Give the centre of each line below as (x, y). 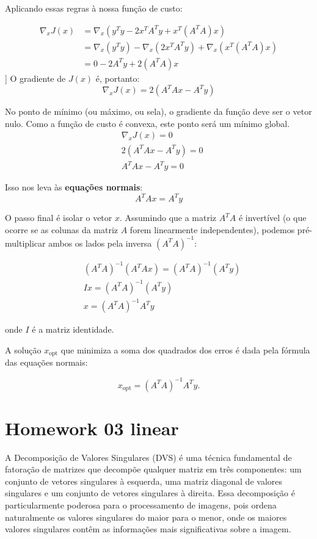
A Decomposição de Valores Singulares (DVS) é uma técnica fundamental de (148, 457)
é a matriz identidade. (73, 329)
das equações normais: (46, 362)
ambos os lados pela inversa (100, 243)
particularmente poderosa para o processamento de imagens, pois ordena (141, 505)
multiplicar (25, 243)
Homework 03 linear (92, 428)
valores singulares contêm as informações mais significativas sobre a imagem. (148, 529)
